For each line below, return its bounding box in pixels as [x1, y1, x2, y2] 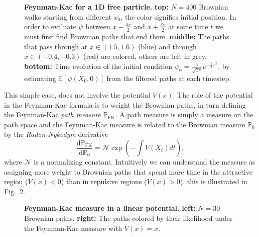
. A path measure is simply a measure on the [115, 109, 253, 120]
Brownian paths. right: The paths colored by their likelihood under [24, 213, 233, 223]
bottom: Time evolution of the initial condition [24, 60, 173, 71]
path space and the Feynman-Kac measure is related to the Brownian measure [4, 119, 245, 129]
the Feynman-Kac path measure [4, 109, 101, 120]
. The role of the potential [173, 90, 253, 100]
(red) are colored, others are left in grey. [83, 51, 207, 61]
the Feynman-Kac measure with [24, 222, 122, 233]
